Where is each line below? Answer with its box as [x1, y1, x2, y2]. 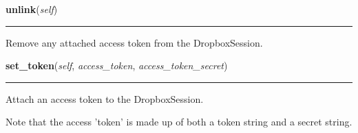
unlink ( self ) [6, 2, 58, 16]
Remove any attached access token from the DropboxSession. [6, 35, 263, 49]
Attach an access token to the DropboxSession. [6, 91, 204, 106]
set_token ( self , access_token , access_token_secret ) [6, 58, 228, 73]
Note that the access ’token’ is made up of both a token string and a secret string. [6, 114, 352, 129]
